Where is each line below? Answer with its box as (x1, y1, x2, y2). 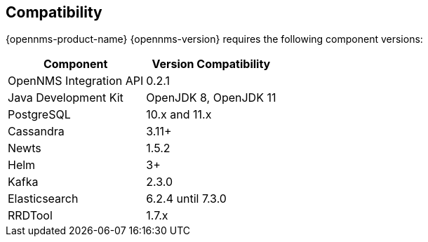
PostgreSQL (8, 107, 71, 122)
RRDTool (8, 208, 53, 223)
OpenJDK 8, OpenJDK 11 (146, 90, 276, 105)
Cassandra (8, 124, 65, 139)
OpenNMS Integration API (8, 74, 144, 88)
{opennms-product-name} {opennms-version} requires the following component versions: (6, 33, 423, 46)
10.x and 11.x (146, 107, 212, 122)
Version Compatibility (152, 57, 271, 72)
